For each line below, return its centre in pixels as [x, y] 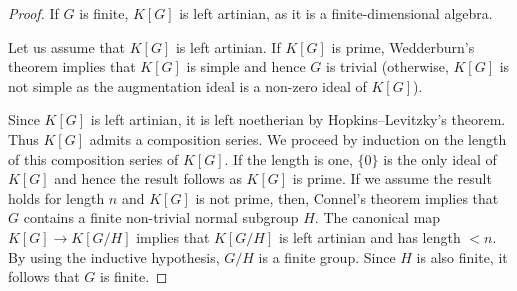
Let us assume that [67, 46]
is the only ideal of [440, 158]
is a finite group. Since [327, 256]
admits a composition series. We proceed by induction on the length [298, 138]
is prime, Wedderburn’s [403, 46]
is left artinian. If [228, 46]
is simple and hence [246, 66]
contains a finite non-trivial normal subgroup [161, 217]
